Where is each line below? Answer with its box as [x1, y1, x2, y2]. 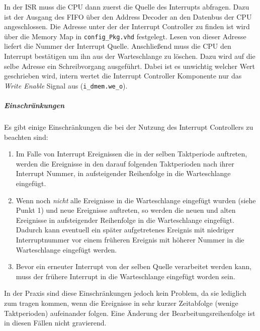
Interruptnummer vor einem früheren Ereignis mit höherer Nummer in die [16, 234, 244, 244]
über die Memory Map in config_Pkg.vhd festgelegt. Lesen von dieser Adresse [4, 31, 246, 41]
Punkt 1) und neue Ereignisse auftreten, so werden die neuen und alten [16, 205, 236, 215]
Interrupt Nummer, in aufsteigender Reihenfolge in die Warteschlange [16, 168, 231, 179]
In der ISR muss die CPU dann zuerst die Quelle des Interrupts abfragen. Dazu [4, 2, 249, 12]
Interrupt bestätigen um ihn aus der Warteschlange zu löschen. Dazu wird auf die [4, 51, 255, 61]
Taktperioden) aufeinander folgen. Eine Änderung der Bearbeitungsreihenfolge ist [4, 307, 255, 318]
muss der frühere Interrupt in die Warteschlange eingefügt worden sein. [16, 271, 235, 281]
